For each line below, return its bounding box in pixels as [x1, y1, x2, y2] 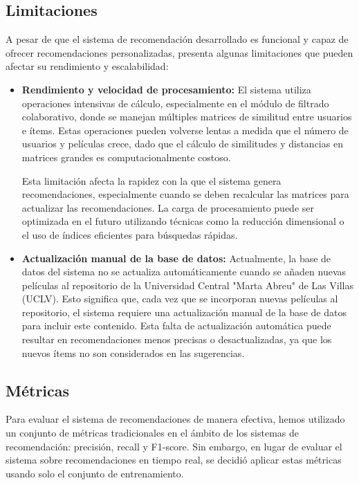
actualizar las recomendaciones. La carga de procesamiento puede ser [21, 200, 314, 214]
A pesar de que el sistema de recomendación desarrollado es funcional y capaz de [6, 32, 349, 46]
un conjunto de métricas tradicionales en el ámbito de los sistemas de [6, 425, 299, 440]
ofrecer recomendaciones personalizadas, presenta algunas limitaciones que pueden [6, 45, 353, 60]
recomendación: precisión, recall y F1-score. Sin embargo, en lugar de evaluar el [6, 439, 342, 453]
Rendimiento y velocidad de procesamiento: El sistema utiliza [21, 82, 311, 96]
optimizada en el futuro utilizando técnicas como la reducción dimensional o [21, 214, 344, 228]
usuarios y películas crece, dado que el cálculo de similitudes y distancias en [21, 136, 343, 151]
